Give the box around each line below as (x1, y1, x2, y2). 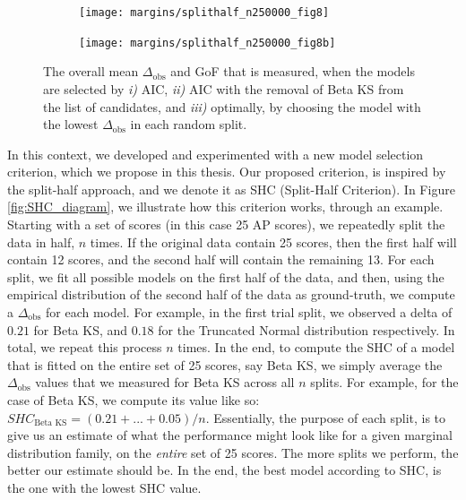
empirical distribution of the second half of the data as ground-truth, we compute (7, 285, 455, 304)
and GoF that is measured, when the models (170, 62, 415, 81)
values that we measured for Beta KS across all (35, 373, 295, 392)
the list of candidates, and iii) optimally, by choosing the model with (43, 97, 421, 116)
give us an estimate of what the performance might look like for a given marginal (7, 426, 453, 444)
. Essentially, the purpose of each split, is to (205, 408, 446, 427)
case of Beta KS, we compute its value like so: (7, 391, 260, 409)
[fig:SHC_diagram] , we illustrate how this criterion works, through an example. (7, 197, 444, 216)
